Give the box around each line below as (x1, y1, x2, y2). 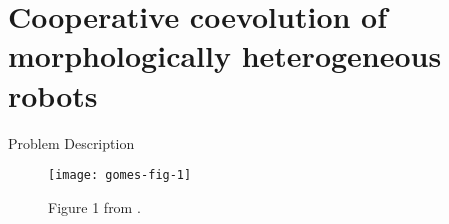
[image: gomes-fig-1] (48, 168, 192, 183)
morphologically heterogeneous (8, 35, 442, 76)
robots (8, 74, 98, 115)
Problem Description (8, 132, 135, 153)
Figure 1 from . (48, 196, 141, 217)
